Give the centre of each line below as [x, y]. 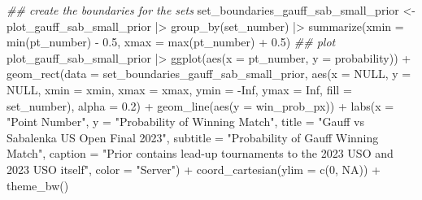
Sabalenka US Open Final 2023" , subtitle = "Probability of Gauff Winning [193, 137]
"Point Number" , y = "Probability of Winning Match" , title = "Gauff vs [185, 122]
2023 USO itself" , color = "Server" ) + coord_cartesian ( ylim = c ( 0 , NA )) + [194, 169]
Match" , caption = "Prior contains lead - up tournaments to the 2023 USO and [200, 153]
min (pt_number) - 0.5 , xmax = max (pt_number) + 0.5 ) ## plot [171, 42]
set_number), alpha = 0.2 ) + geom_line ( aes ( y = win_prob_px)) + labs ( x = [200, 105]
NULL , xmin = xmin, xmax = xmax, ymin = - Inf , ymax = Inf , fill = [179, 89]
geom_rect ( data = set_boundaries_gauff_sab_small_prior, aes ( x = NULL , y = [209, 74]
